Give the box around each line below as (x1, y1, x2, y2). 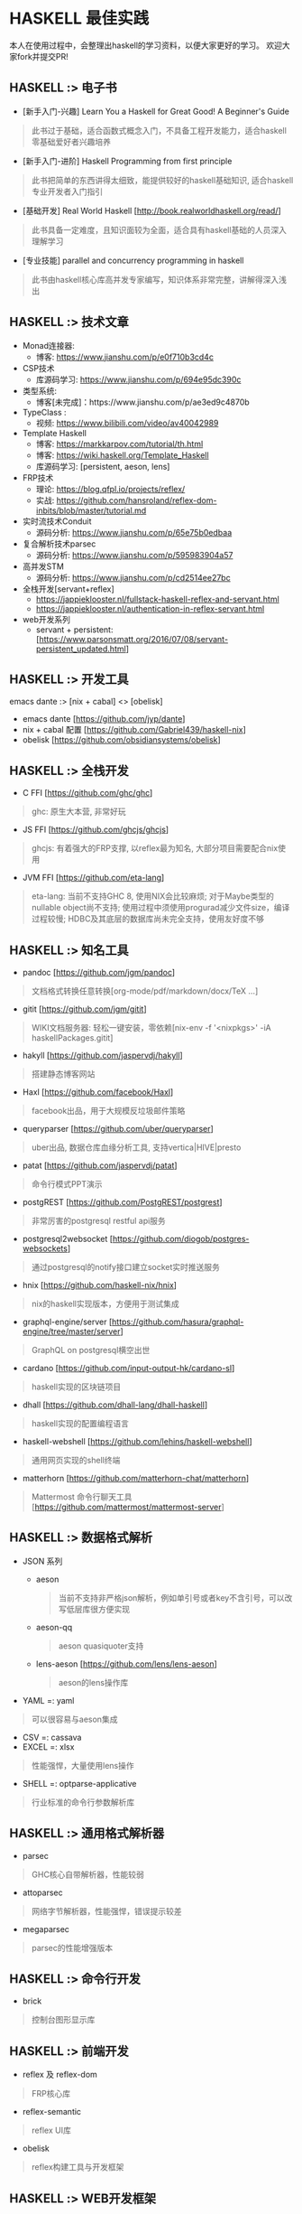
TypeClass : (22, 406, 67, 417)
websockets (22, 1243, 68, 1254)
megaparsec (22, 1923, 70, 1934)
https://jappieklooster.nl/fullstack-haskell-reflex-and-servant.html (35, 593, 279, 604)
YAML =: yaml (22, 1695, 75, 1705)
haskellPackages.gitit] (31, 1032, 114, 1043)
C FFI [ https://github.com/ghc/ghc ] (22, 788, 153, 799)
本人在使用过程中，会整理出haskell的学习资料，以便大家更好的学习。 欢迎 (9, 40, 282, 51)
